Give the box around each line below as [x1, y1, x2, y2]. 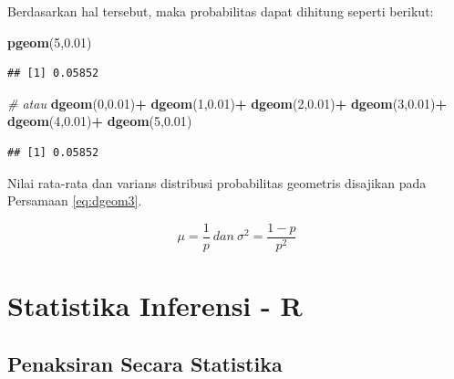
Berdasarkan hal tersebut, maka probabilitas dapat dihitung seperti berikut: [7, 2, 434, 20]
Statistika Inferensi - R [7, 287, 303, 323]
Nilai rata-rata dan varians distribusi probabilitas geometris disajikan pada [7, 173, 427, 192]
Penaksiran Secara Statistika [7, 349, 283, 377]
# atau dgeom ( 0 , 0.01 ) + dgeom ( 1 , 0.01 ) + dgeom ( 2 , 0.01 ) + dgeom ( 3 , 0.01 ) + [7, 93, 448, 112]
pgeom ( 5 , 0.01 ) [7, 32, 92, 51]
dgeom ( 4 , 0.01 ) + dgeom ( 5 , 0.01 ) [7, 111, 192, 131]
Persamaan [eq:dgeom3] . [7, 191, 142, 210]
